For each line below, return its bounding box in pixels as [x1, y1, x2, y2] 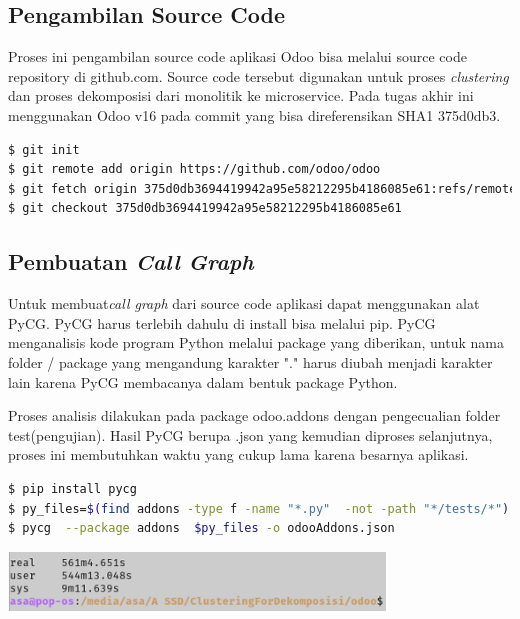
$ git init [8, 142, 80, 157]
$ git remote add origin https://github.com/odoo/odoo [8, 162, 381, 177]
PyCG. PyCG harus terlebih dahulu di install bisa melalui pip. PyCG [8, 312, 436, 333]
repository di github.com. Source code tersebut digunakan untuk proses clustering [8, 65, 509, 86]
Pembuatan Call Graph [8, 246, 254, 277]
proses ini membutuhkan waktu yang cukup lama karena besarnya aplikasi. [8, 444, 469, 465]
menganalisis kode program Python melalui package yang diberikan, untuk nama [8, 332, 504, 353]
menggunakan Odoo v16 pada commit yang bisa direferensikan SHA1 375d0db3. [8, 104, 501, 125]
